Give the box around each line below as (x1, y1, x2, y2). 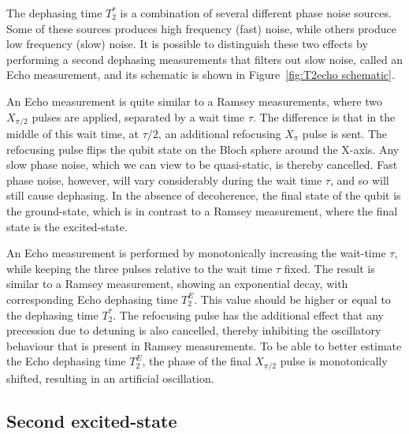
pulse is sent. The (302, 125, 388, 142)
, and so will (329, 171, 389, 188)
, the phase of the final (142, 353, 251, 369)
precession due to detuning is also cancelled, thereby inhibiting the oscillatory (6, 322, 381, 339)
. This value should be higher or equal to (194, 290, 391, 307)
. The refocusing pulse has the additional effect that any (113, 306, 384, 323)
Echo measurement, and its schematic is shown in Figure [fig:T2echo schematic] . (6, 66, 395, 83)
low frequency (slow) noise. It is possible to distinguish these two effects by (6, 36, 368, 52)
